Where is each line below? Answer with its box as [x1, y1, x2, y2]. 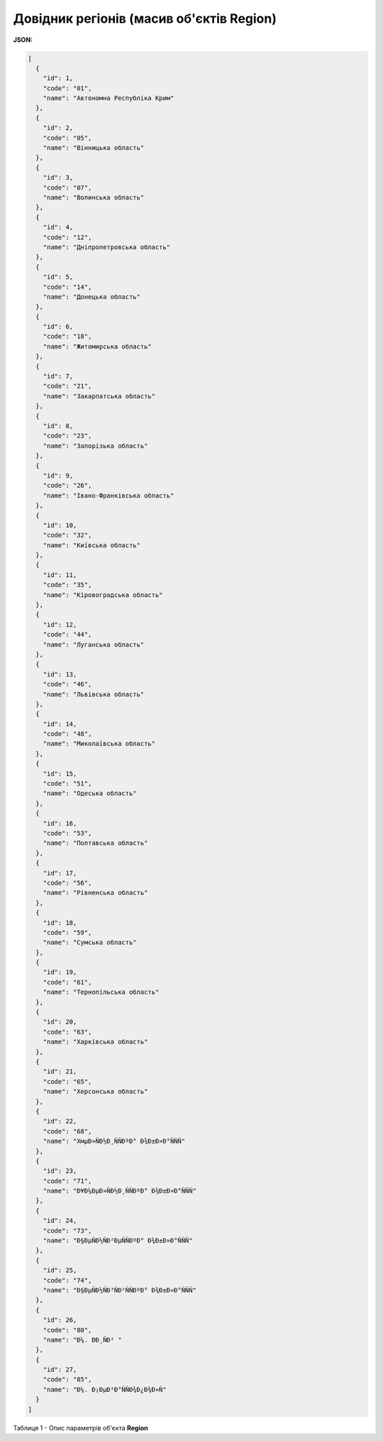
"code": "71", [43, 1177, 92, 1185]
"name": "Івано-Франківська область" [43, 491, 174, 500]
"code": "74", [43, 1276, 92, 1284]
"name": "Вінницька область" [43, 144, 145, 152]
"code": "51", [43, 779, 92, 788]
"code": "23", [43, 432, 92, 440]
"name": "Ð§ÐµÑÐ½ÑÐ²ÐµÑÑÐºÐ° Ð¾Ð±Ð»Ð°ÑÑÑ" [43, 1237, 193, 1245]
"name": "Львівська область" [43, 690, 145, 698]
